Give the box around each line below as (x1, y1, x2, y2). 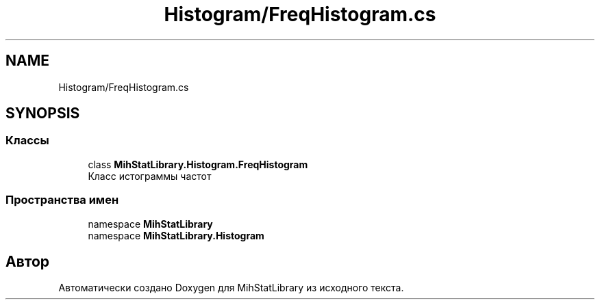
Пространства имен (5, 193, 119, 207)
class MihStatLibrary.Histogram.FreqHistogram (88, 158, 308, 170)
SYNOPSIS (5, 105, 80, 122)
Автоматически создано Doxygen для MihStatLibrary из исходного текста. (58, 282, 404, 294)
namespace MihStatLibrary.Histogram (88, 229, 264, 241)
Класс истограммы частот (88, 170, 212, 182)
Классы (5, 133, 49, 148)
